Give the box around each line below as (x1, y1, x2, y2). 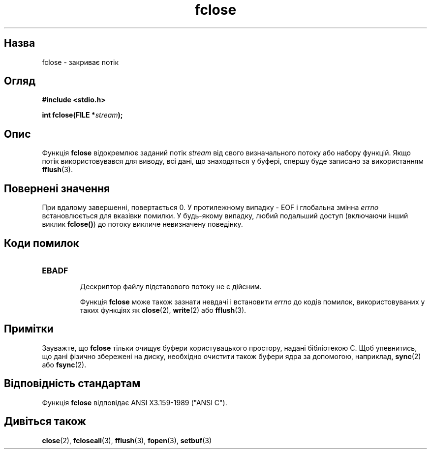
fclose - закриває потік (42, 58, 119, 66)
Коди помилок (4, 237, 79, 249)
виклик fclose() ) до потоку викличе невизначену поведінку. (42, 220, 243, 229)
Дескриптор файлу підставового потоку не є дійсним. (80, 282, 262, 291)
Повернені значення (4, 182, 110, 195)
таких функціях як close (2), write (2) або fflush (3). (80, 305, 246, 314)
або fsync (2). (42, 360, 87, 369)
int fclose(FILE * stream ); (42, 111, 123, 120)
